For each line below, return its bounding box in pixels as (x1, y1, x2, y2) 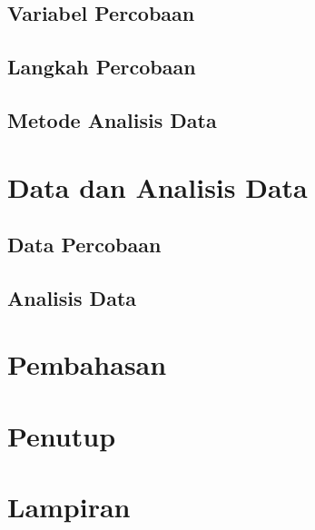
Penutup (7, 417, 116, 454)
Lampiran (7, 488, 131, 525)
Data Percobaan (7, 231, 162, 259)
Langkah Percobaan (7, 53, 196, 81)
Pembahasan (7, 346, 167, 383)
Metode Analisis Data (7, 105, 217, 133)
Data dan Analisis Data (7, 168, 308, 205)
